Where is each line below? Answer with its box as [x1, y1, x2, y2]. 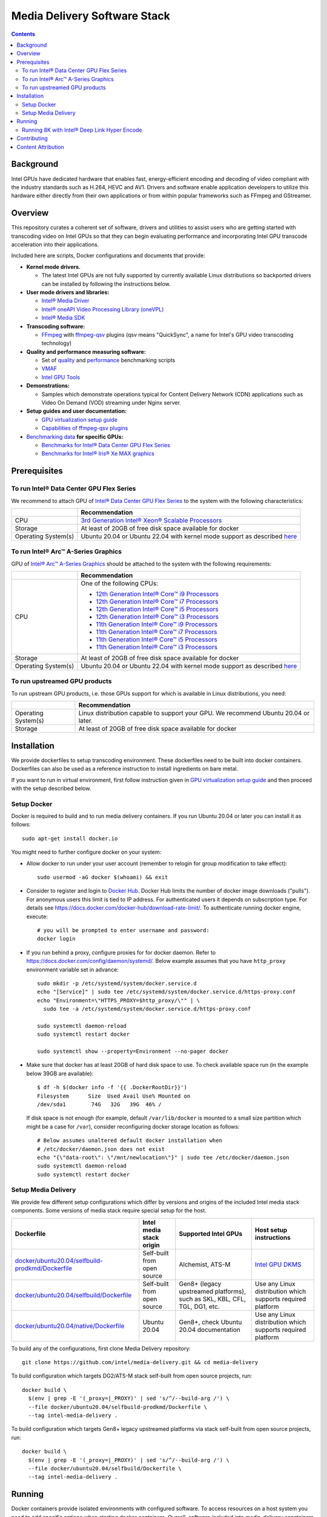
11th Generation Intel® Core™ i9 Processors [96, 620, 218, 629]
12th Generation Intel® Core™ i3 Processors [96, 613, 219, 621]
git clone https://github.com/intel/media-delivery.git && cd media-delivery [22, 1359, 259, 1366]
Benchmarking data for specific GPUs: [26, 433, 124, 440]
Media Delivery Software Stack [11, 9, 171, 22]
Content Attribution [16, 143, 65, 150]
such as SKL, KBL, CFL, [179, 1294, 246, 1303]
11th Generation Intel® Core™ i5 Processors [96, 635, 217, 644]
